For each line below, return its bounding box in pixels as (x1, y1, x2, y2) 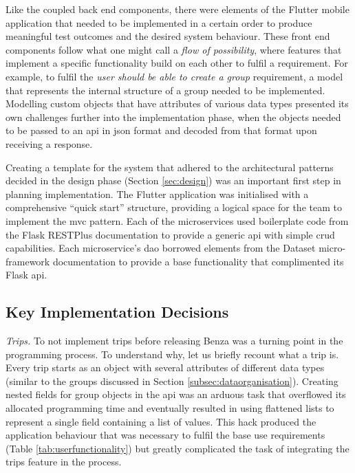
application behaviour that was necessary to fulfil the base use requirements (6, 428, 325, 442)
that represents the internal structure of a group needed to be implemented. (6, 82, 325, 97)
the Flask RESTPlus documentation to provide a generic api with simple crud (6, 227, 335, 241)
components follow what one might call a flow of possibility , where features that (6, 42, 342, 56)
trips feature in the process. (6, 454, 122, 469)
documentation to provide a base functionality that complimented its (52, 254, 344, 268)
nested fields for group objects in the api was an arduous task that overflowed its (6, 387, 346, 401)
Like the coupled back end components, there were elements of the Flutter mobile (6, 2, 349, 16)
